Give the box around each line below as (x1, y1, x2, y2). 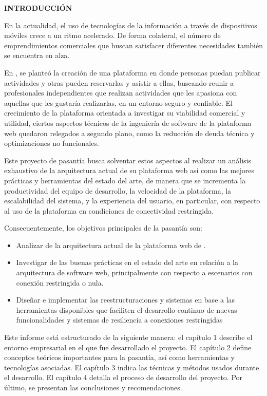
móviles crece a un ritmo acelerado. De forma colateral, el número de (4, 30, 221, 41)
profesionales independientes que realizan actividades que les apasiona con (4, 87, 237, 98)
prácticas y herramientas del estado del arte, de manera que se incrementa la (4, 175, 246, 185)
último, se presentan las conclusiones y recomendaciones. (4, 382, 182, 392)
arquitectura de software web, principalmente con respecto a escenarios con (16, 267, 253, 278)
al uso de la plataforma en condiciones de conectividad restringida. (4, 205, 214, 216)
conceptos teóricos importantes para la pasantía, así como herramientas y (4, 352, 235, 363)
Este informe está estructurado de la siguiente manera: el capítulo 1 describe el (4, 332, 253, 343)
